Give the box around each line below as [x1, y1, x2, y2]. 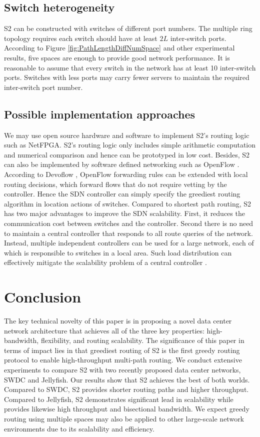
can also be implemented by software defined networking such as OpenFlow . [4, 159, 239, 169]
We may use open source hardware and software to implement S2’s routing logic [4, 129, 249, 140]
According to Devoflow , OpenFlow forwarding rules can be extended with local [4, 168, 248, 179]
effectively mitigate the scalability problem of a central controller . [4, 257, 207, 267]
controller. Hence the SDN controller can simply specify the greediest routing [4, 188, 240, 199]
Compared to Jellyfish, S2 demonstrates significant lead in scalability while [4, 393, 233, 404]
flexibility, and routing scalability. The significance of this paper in [40, 335, 244, 345]
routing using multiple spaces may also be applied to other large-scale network [4, 413, 244, 423]
